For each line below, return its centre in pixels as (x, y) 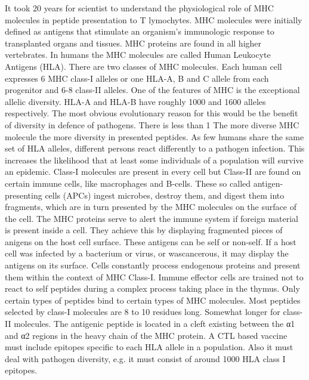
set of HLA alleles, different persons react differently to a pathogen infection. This (155, 148)
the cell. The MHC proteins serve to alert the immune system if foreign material (152, 218)
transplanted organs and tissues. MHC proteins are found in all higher (133, 43)
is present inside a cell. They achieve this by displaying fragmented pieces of (144, 230)
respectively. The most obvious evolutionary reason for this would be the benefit (152, 113)
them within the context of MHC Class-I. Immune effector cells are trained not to (154, 276)
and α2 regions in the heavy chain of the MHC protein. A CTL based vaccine (146, 335)
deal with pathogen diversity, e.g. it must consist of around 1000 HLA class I (145, 358)
